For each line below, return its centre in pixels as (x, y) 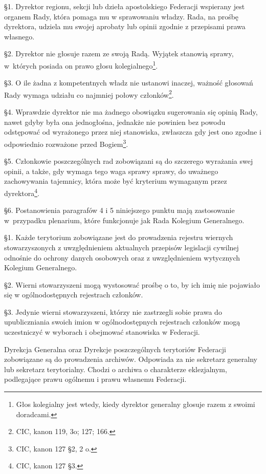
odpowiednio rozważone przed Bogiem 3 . (66, 143)
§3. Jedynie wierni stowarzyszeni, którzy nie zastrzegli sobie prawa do (113, 311)
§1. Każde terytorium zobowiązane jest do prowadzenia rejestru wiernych (119, 237)
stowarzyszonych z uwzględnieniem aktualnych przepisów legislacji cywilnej (121, 247)
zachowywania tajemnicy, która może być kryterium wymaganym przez (116, 181)
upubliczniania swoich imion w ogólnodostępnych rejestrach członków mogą (122, 322)
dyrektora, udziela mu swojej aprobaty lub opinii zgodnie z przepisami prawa (125, 26)
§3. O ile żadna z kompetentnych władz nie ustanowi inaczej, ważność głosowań (129, 83)
